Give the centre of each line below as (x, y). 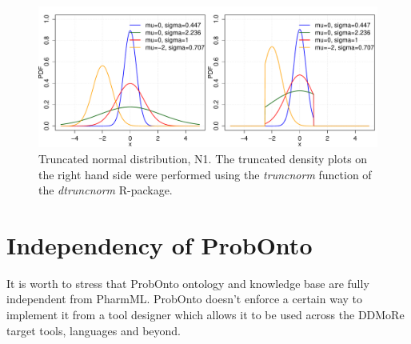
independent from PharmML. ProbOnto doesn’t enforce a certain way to (185, 299)
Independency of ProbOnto (160, 244)
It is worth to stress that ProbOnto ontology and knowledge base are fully (188, 283)
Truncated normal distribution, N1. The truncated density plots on (203, 158)
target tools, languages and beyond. (94, 330)
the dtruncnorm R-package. (106, 190)
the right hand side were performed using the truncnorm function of (205, 174)
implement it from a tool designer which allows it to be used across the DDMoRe (205, 315)
